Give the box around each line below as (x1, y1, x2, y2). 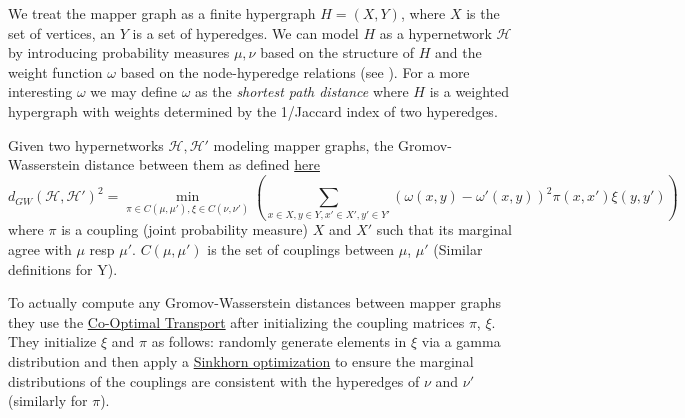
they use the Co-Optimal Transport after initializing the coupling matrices (8, 311, 465, 332)
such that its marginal (376, 219, 512, 240)
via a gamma (421, 331, 501, 352)
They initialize (8, 331, 97, 352)
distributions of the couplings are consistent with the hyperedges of (8, 370, 420, 391)
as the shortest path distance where (195, 81, 409, 102)
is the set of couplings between (207, 239, 395, 260)
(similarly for (8, 390, 88, 411)
